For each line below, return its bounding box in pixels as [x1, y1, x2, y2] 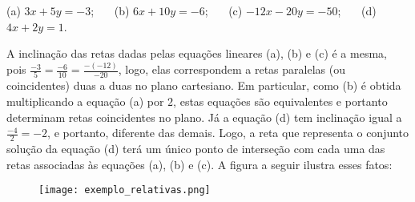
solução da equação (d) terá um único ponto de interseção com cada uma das [6, 140, 385, 157]
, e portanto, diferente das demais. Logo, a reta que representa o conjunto [47, 124, 409, 141]
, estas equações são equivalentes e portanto [173, 93, 388, 109]
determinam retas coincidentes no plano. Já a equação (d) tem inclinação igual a [6, 108, 402, 125]
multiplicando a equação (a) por [6, 93, 164, 109]
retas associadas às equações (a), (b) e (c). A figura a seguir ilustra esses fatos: [6, 156, 393, 172]
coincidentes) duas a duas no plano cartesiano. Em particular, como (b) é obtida [6, 77, 401, 94]
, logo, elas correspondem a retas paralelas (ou [118, 61, 345, 78]
